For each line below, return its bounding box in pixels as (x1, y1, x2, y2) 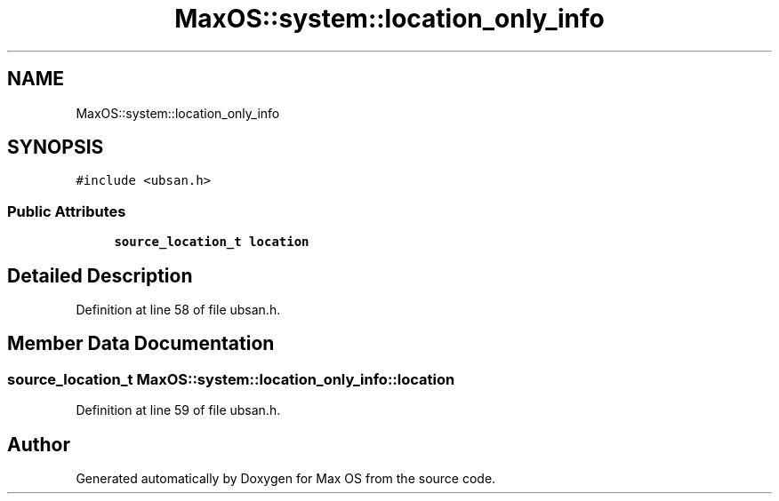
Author (7, 433, 70, 456)
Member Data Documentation (7, 332, 275, 355)
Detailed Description (7, 264, 193, 287)
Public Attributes (7, 202, 126, 220)
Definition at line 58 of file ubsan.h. (76, 302, 281, 318)
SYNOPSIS (7, 136, 104, 159)
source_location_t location (114, 235, 309, 250)
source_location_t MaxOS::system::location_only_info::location (7, 370, 455, 388)
